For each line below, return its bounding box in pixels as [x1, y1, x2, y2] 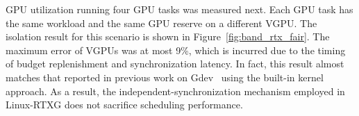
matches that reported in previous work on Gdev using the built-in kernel [6, 69, 324, 84]
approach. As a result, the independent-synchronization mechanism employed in [6, 83, 345, 98]
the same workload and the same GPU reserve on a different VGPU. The [6, 15, 317, 30]
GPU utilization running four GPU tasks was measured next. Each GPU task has [6, 2, 353, 16]
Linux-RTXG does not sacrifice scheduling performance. [6, 97, 243, 112]
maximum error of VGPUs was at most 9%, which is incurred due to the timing [6, 42, 346, 57]
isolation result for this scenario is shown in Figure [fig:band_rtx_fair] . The [6, 29, 330, 44]
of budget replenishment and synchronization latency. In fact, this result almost [6, 56, 344, 71]
